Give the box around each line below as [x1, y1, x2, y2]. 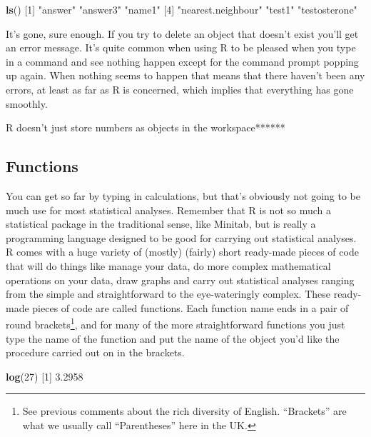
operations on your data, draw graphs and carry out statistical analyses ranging [6, 272, 355, 287]
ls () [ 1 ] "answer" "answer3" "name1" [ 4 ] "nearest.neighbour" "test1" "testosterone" [6, 2, 357, 16]
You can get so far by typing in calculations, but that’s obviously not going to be [6, 188, 360, 203]
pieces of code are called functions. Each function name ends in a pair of [32, 300, 349, 315]
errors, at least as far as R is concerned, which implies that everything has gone [6, 81, 354, 96]
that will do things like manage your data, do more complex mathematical [6, 258, 331, 273]
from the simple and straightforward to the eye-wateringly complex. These [6, 286, 331, 301]
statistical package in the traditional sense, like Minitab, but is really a [6, 216, 316, 231]
